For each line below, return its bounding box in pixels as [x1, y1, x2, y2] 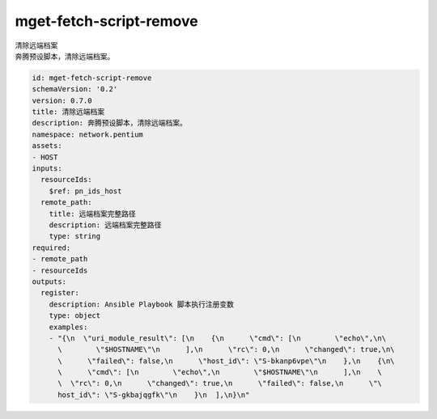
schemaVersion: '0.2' [32, 85, 118, 94]
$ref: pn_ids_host [49, 186, 122, 196]
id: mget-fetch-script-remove [32, 73, 152, 83]
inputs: [32, 164, 62, 173]
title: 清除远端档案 [32, 108, 105, 116]
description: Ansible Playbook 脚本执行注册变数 [49, 299, 235, 309]
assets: [32, 142, 62, 150]
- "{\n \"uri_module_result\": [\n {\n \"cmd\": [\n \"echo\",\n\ [49, 333, 387, 343]
